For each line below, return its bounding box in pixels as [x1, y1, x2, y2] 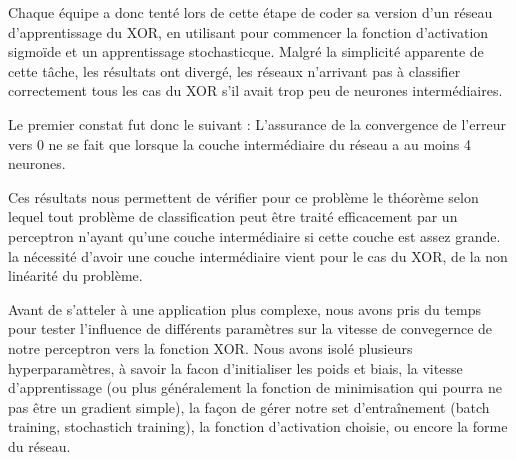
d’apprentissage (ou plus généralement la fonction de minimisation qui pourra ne [8, 377, 503, 398]
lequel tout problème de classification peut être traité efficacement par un [8, 206, 458, 227]
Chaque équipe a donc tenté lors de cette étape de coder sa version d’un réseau [8, 2, 493, 22]
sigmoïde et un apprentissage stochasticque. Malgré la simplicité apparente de [8, 41, 484, 62]
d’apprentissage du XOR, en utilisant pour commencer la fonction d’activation [8, 21, 489, 42]
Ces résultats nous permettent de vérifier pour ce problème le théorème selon [8, 186, 479, 207]
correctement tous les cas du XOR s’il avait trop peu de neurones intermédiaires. [8, 80, 503, 101]
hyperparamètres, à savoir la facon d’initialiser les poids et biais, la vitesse [8, 357, 463, 378]
